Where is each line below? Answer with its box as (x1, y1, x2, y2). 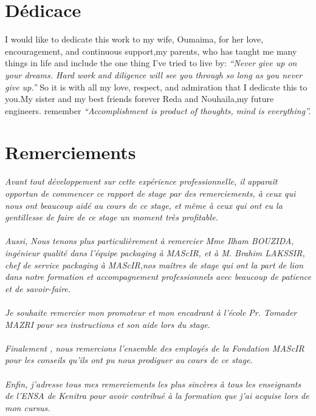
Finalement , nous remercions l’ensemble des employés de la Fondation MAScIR (5, 341, 304, 354)
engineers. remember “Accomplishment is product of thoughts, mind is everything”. (5, 104, 311, 117)
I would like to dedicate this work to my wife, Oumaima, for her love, (5, 33, 264, 46)
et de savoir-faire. (5, 282, 71, 295)
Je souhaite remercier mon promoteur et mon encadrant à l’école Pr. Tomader (5, 305, 297, 318)
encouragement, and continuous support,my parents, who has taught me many (5, 44, 297, 57)
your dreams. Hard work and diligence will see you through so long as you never (5, 68, 303, 81)
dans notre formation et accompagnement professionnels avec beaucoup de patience (5, 270, 311, 283)
